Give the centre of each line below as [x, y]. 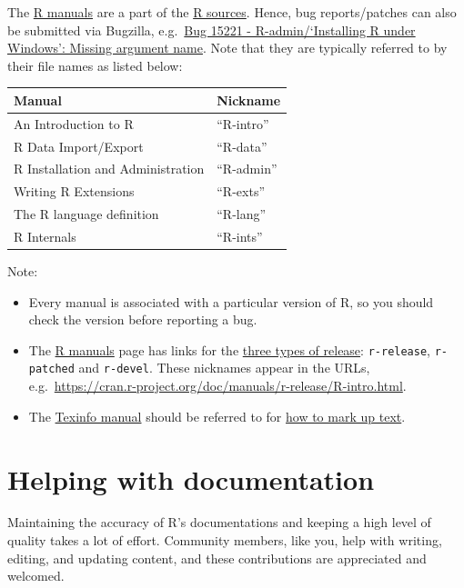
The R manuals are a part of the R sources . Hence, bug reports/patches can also [232, 12]
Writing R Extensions [74, 191]
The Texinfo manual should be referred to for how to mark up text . [217, 416]
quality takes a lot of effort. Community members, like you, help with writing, [225, 540]
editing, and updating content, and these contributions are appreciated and [217, 558]
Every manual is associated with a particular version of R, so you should [231, 301]
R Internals [45, 236]
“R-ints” [240, 236]
